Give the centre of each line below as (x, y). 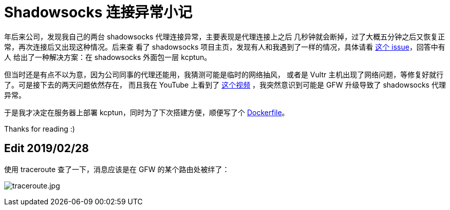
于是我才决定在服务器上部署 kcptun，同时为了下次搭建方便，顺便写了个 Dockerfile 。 (147, 112)
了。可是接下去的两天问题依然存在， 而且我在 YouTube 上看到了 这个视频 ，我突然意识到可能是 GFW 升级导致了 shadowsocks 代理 (225, 85)
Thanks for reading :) (40, 129)
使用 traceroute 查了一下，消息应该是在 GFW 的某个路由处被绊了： (117, 169)
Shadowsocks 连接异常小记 (98, 12)
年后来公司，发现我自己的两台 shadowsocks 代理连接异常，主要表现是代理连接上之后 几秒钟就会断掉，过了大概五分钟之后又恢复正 (225, 36)
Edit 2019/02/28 (47, 149)
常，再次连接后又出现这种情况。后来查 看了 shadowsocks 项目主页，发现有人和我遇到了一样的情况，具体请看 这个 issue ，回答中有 (225, 47)
